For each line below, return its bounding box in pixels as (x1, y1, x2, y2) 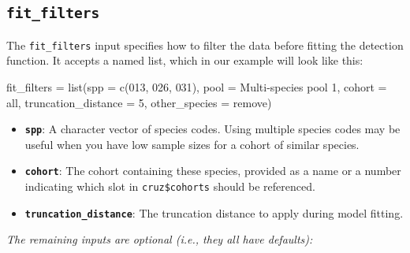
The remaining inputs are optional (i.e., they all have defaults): (6, 231, 313, 247)
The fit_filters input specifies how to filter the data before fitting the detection (6, 36, 404, 53)
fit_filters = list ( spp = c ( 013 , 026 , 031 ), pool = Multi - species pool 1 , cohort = (6, 79, 387, 95)
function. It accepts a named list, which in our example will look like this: (6, 52, 363, 69)
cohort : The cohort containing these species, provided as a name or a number (24, 162, 401, 179)
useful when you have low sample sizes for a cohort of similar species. (24, 136, 360, 152)
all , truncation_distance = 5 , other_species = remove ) (6, 94, 272, 110)
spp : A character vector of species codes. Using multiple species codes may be (24, 121, 401, 137)
